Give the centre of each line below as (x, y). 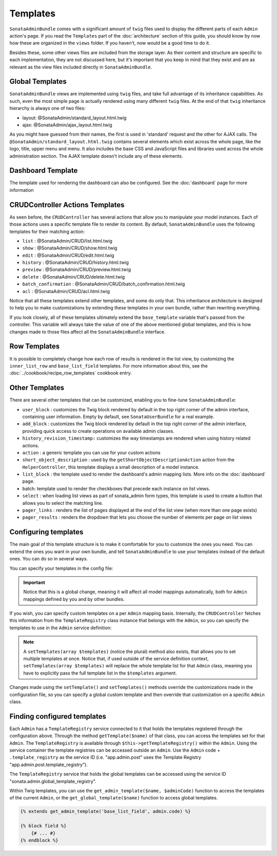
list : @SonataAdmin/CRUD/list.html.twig (67, 241)
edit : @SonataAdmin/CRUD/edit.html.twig (68, 255)
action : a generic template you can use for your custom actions (92, 452)
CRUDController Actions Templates (67, 205)
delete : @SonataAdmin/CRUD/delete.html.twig (74, 277)
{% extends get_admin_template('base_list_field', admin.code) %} (105, 812)
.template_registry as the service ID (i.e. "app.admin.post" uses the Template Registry (105, 757)
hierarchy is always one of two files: (47, 108)
